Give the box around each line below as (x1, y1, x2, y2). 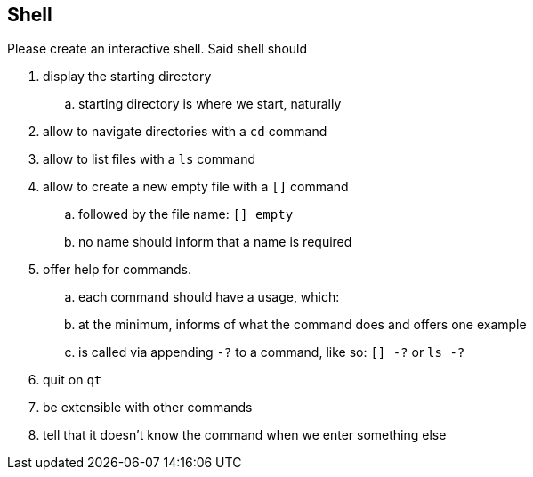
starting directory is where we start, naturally (78, 96, 342, 112)
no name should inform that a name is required (78, 234, 352, 250)
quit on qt (43, 372, 102, 388)
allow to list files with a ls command (43, 151, 255, 167)
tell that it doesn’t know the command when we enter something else (43, 427, 447, 443)
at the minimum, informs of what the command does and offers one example (78, 317, 527, 333)
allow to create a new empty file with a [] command (43, 179, 349, 195)
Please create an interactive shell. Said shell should (7, 41, 308, 57)
